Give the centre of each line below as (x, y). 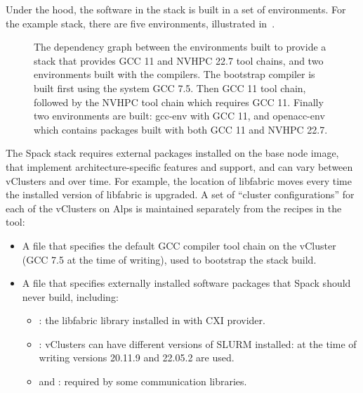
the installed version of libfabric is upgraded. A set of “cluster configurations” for (180, 194)
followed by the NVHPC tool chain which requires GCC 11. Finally (179, 102)
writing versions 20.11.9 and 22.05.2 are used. (137, 357)
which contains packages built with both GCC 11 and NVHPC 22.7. (181, 129)
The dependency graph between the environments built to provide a (180, 47)
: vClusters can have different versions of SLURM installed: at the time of (198, 343)
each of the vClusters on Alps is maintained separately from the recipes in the (174, 208)
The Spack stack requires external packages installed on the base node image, (172, 153)
